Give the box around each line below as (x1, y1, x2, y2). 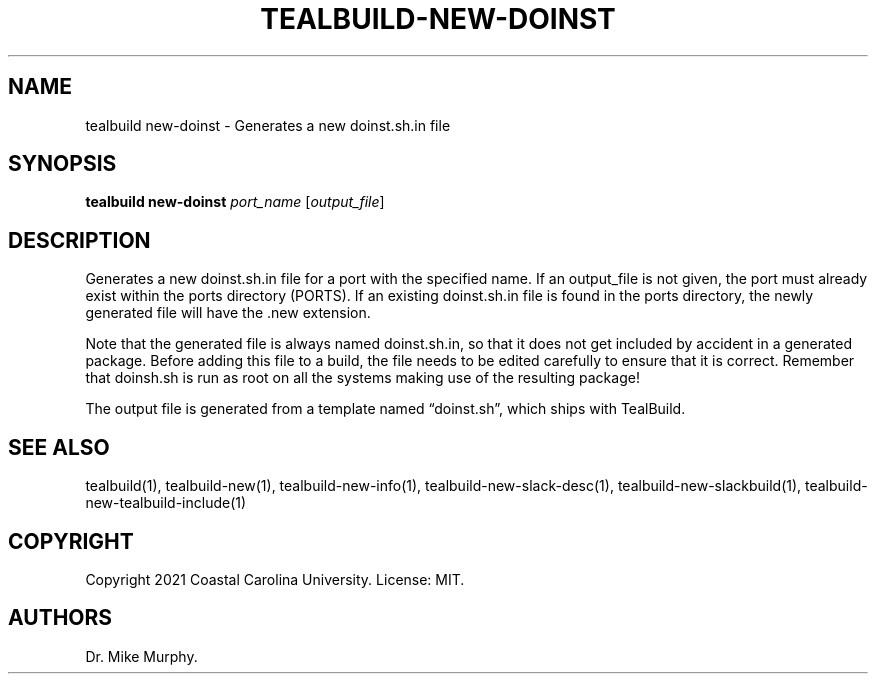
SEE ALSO (8, 434, 110, 460)
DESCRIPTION (8, 227, 151, 253)
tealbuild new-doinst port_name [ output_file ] (85, 193, 385, 211)
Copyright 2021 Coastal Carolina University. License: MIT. (85, 570, 465, 588)
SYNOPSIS (8, 151, 117, 177)
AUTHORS (8, 605, 113, 631)
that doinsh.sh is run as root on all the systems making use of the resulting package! (85, 369, 640, 387)
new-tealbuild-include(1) (85, 494, 247, 512)
